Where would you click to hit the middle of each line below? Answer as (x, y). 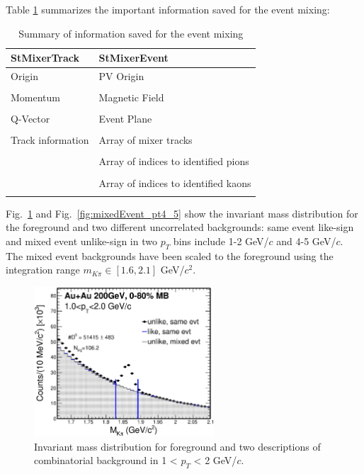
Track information (50, 140)
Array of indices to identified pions (174, 161)
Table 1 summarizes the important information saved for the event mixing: (168, 9)
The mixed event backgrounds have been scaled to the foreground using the (170, 255)
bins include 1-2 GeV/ (221, 241)
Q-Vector (30, 119)
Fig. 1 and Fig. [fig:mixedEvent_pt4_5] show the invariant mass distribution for (182, 213)
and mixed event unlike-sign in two (81, 241)
